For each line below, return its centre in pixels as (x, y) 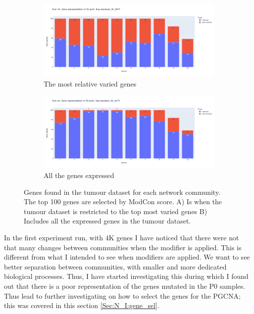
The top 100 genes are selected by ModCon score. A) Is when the (123, 202)
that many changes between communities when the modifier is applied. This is (123, 247)
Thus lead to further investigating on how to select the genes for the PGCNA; (122, 295)
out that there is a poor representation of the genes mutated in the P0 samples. (125, 286)
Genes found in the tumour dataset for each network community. (122, 192)
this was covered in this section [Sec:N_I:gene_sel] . (82, 305)
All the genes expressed (79, 175)
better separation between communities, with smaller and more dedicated (115, 266)
